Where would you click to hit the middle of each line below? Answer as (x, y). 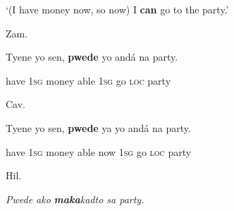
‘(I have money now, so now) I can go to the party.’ (117, 9)
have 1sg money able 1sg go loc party (88, 80)
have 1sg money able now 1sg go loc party (99, 151)
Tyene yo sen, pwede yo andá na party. (92, 57)
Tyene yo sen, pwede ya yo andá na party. (98, 127)
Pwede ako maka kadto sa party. (75, 199)
